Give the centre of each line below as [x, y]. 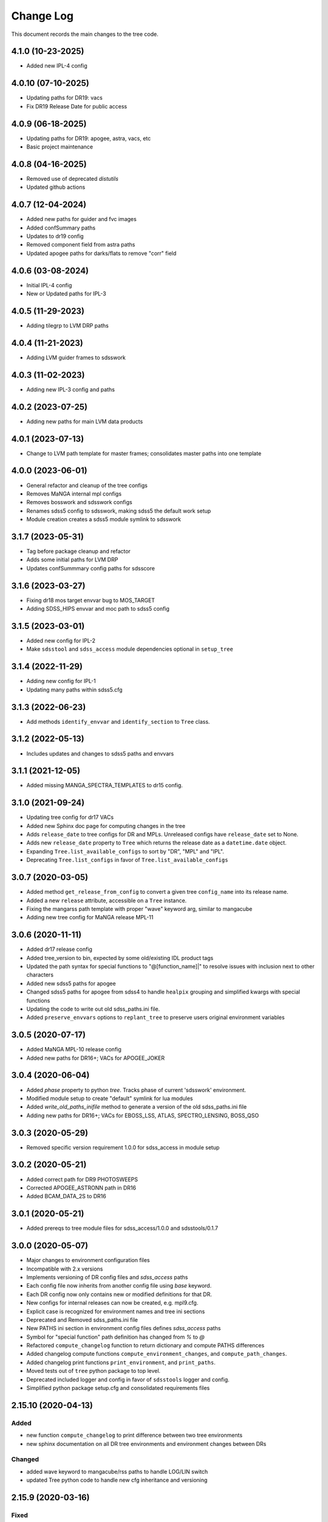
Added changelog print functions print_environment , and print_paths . [121, 1362]
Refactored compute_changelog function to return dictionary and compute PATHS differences [145, 1345]
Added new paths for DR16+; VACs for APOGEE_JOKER [96, 1058]
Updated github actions [56, 187]
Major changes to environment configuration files [88, 1260]
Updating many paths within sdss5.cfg [74, 689]
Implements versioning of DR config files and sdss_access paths [107, 1277]
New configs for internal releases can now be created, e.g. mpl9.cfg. [112, 1303]
